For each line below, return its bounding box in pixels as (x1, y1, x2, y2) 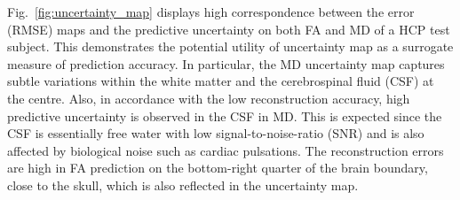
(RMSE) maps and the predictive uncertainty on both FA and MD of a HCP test (7, 19, 450, 38)
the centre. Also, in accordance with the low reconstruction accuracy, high (7, 88, 410, 107)
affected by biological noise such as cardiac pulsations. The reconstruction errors (7, 141, 444, 159)
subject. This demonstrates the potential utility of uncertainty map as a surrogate (7, 37, 454, 56)
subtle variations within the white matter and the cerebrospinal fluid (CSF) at (7, 72, 434, 90)
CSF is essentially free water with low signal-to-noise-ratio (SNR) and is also (7, 124, 424, 142)
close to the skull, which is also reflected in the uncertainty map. (7, 175, 359, 194)
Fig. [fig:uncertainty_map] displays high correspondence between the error (7, 3, 415, 20)
